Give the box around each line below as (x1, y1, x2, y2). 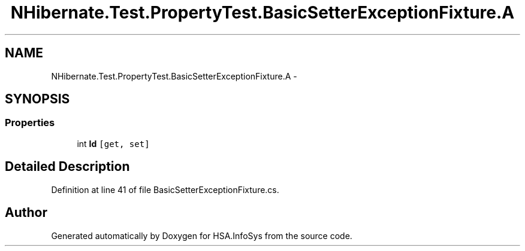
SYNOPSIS (5, 91, 70, 107)
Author (5, 205, 47, 221)
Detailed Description (5, 159, 130, 175)
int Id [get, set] (77, 138, 150, 149)
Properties (5, 117, 55, 129)
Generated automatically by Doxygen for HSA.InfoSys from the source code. (51, 230, 352, 241)
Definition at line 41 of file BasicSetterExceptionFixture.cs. (51, 184, 279, 195)
